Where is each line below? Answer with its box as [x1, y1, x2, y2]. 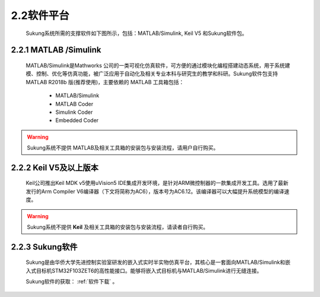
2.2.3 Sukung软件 [11, 242, 78, 252]
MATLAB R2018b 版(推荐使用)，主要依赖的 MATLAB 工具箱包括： [25, 78, 185, 85]
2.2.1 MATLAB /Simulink [11, 45, 101, 55]
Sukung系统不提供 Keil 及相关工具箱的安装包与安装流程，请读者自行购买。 [27, 223, 209, 231]
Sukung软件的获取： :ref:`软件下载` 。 [25, 278, 118, 285]
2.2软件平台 [11, 9, 69, 22]
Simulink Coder [55, 108, 93, 116]
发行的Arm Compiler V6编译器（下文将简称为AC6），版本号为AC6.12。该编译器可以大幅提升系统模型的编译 [25, 187, 284, 195]
